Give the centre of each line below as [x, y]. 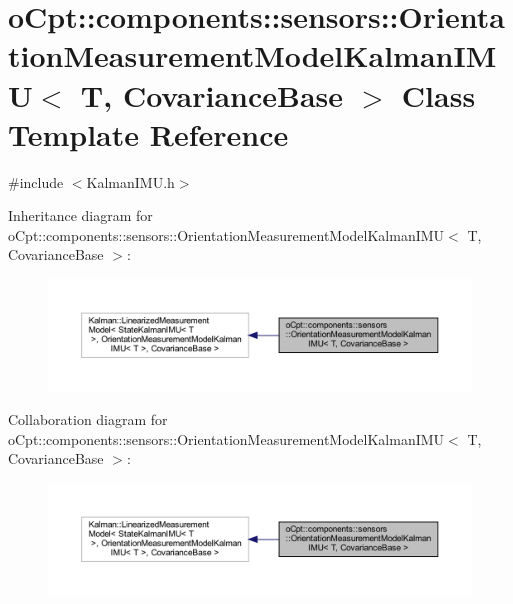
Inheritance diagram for [80, 215]
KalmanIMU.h [130, 181]
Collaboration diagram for [88, 419]
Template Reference [148, 133]
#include [36, 181]
